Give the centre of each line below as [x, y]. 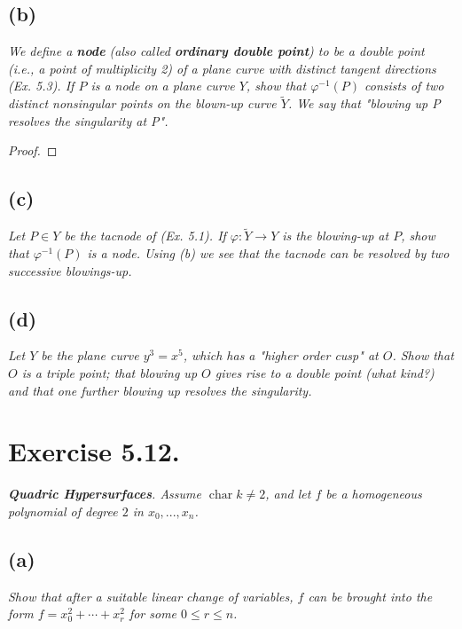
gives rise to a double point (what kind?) [325, 372]
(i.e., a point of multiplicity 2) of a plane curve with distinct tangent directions [222, 68]
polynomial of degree [63, 511]
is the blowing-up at [336, 236]
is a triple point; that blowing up [110, 372]
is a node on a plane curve [163, 86]
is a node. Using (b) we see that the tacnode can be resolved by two [268, 253]
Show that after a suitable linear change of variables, [151, 596]
